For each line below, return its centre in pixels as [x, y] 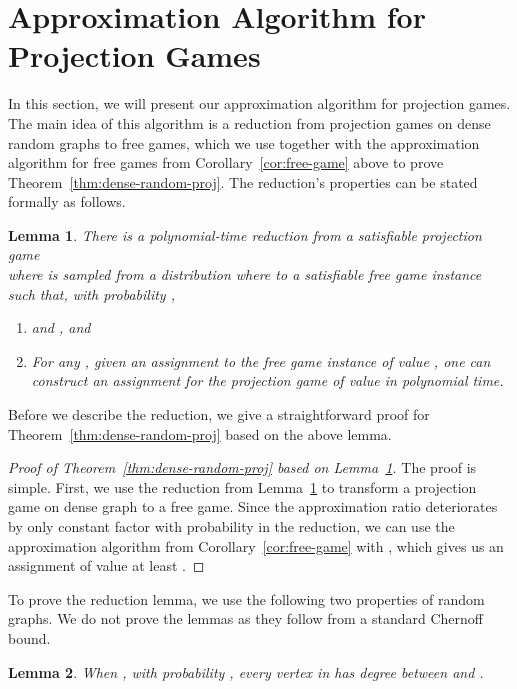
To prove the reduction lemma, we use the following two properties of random [246, 598]
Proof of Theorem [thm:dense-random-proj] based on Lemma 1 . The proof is [242, 467]
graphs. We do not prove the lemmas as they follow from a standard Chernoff [245, 618]
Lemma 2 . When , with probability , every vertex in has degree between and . [246, 671]
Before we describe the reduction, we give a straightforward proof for [219, 414]
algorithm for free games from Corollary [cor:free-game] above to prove [226, 162]
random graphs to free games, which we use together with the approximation [244, 142]
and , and [61, 327]
